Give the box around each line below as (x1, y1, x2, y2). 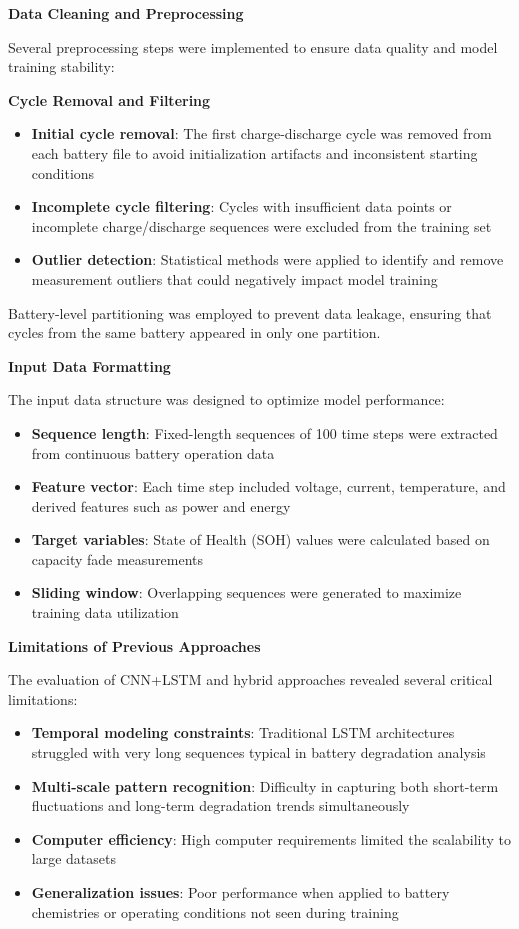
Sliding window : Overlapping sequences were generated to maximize (31, 582, 462, 603)
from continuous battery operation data (31, 442, 275, 463)
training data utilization (31, 602, 179, 623)
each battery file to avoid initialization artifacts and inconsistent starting (31, 142, 478, 163)
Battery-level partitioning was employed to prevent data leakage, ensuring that (8, 302, 492, 323)
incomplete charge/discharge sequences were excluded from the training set (31, 215, 492, 236)
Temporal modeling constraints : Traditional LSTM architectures (31, 722, 455, 743)
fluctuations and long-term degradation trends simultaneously (31, 795, 410, 816)
